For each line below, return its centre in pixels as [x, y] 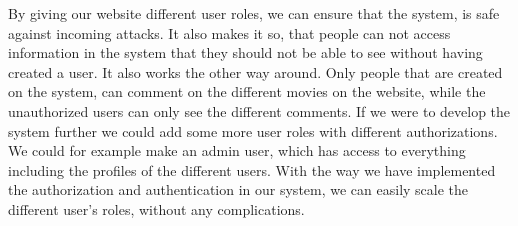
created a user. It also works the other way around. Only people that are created [255, 71]
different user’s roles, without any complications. [156, 208]
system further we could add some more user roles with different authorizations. [253, 130]
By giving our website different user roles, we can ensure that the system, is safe [254, 13]
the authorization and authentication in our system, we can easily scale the [238, 189]
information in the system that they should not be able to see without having [245, 52]
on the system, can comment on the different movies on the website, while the [247, 91]
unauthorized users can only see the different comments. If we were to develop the [259, 110]
